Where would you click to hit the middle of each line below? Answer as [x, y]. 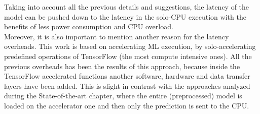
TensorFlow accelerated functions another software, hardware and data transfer [127, 76]
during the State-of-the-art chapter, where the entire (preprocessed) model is [123, 96]
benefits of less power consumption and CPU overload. [89, 26]
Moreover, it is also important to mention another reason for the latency [117, 36]
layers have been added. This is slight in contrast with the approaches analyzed [127, 85]
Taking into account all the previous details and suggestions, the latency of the [127, 7]
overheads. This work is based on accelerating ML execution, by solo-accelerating [130, 46]
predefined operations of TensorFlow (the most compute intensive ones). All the [128, 56]
